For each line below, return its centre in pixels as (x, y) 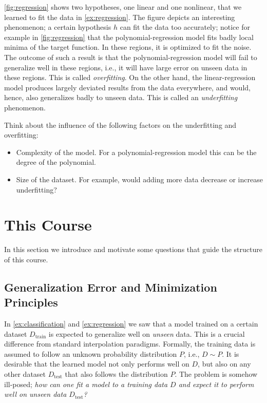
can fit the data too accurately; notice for (185, 27)
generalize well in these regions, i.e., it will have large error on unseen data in (126, 67)
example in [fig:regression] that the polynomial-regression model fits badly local (129, 37)
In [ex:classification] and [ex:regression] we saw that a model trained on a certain (131, 323)
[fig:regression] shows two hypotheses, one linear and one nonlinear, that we (123, 7)
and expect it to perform (216, 384)
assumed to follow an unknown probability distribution (91, 353)
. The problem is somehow (216, 373)
